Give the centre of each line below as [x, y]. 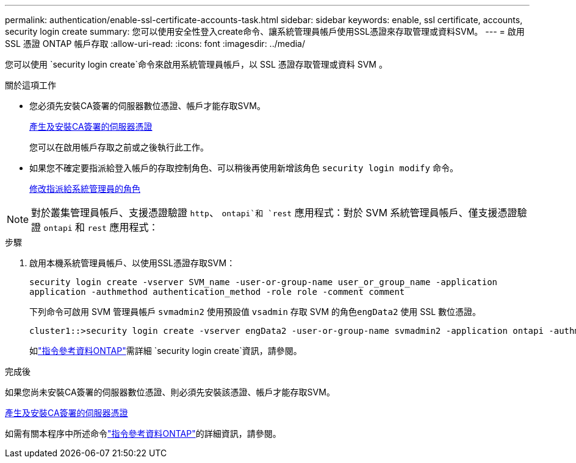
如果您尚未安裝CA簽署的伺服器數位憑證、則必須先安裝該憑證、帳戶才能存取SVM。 [170, 392]
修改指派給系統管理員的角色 [85, 189]
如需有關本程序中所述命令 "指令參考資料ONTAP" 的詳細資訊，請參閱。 [143, 433]
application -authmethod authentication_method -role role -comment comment [217, 292]
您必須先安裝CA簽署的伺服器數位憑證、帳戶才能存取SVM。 [147, 106]
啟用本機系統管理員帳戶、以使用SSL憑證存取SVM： [132, 263]
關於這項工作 [31, 85]
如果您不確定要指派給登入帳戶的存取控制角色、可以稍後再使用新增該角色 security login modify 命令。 [244, 168]
